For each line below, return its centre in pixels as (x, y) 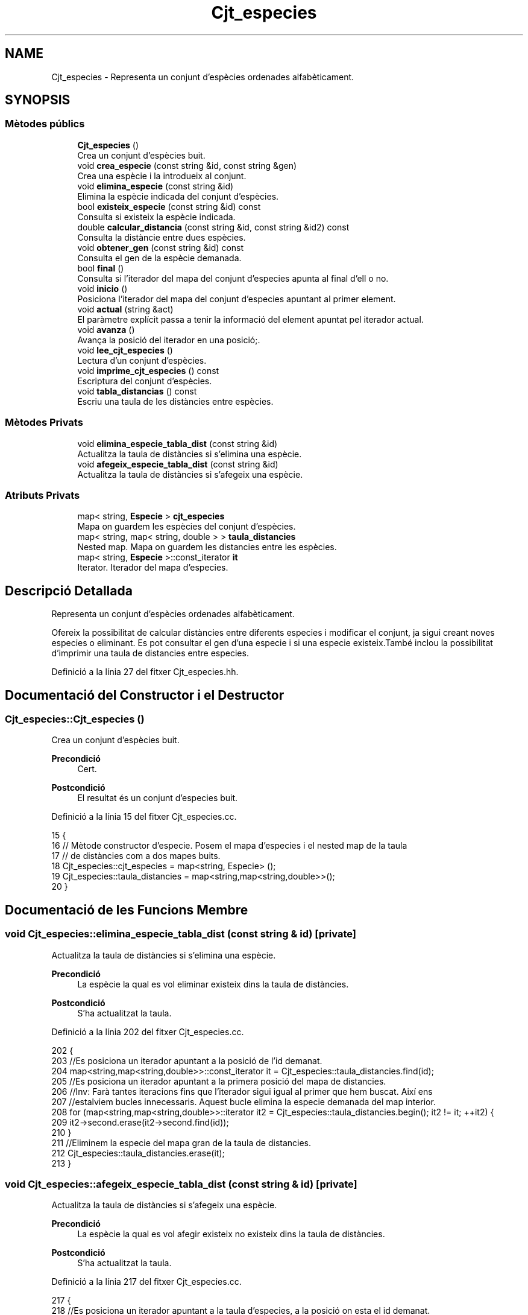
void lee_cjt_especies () (125, 350)
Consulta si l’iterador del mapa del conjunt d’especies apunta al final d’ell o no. (233, 278)
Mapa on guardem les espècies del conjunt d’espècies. (187, 527)
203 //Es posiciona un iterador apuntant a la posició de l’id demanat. (187, 1060)
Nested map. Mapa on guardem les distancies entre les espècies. (207, 547)
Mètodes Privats (44, 423)
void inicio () (102, 288)
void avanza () (106, 329)
